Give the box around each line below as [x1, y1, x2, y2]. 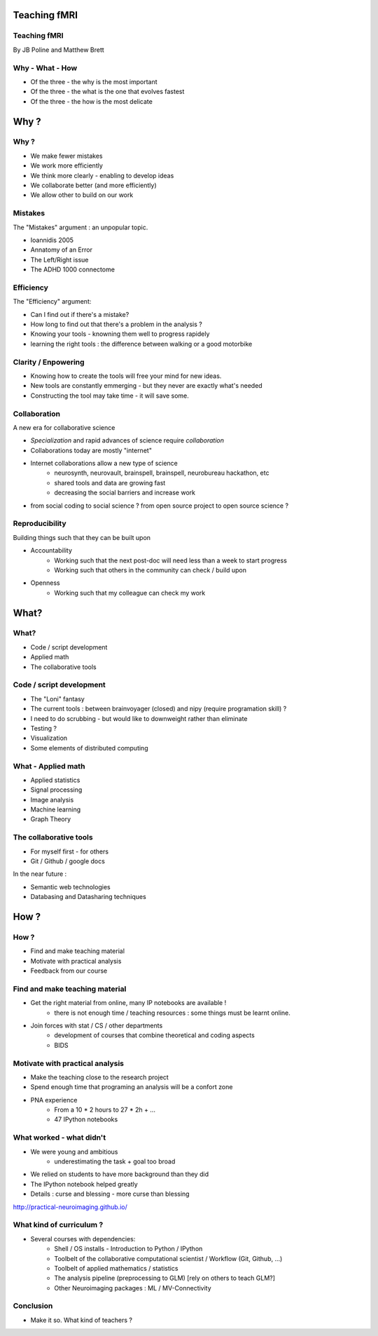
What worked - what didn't [13, 1133, 106, 1142]
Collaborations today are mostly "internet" [30, 446, 152, 454]
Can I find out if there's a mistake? [30, 310, 129, 318]
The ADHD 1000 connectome [30, 265, 115, 274]
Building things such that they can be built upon [13, 533, 150, 541]
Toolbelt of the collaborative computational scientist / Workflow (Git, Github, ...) [54, 1254, 283, 1262]
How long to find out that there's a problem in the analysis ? [30, 320, 202, 329]
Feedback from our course [30, 966, 108, 975]
